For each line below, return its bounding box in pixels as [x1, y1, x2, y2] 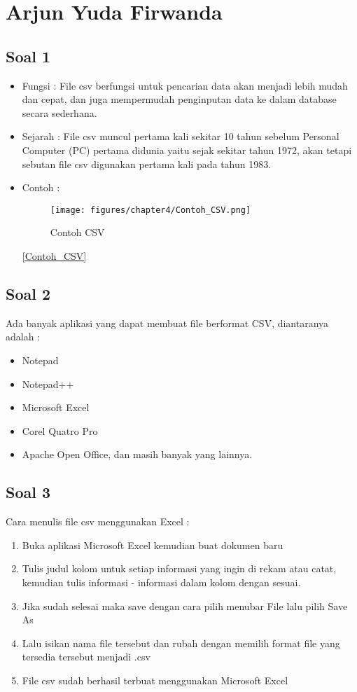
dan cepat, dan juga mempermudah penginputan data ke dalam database [22, 92, 337, 106]
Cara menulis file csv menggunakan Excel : [6, 514, 190, 529]
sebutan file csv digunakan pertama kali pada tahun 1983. [22, 156, 272, 171]
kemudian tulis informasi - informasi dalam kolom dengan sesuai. [22, 574, 301, 589]
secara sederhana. [22, 105, 97, 120]
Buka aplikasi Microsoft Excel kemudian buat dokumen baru [22, 537, 283, 552]
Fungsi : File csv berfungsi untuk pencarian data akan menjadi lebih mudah [22, 78, 348, 92]
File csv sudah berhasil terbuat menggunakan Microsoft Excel [22, 672, 288, 687]
